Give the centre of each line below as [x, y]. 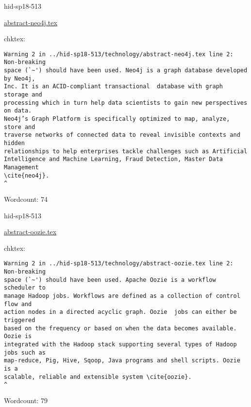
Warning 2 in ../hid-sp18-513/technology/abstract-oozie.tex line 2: [119, 264]
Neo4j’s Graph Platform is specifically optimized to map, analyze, [117, 119]
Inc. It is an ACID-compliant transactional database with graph [114, 87]
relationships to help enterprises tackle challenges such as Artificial [126, 151]
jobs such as [25, 352]
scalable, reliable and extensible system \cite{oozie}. [98, 377]
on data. [18, 111]
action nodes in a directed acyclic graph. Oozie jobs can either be [120, 312]
